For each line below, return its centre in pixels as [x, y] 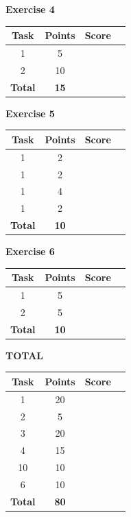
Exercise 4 [30, 9]
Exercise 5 [30, 113]
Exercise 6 [30, 251]
